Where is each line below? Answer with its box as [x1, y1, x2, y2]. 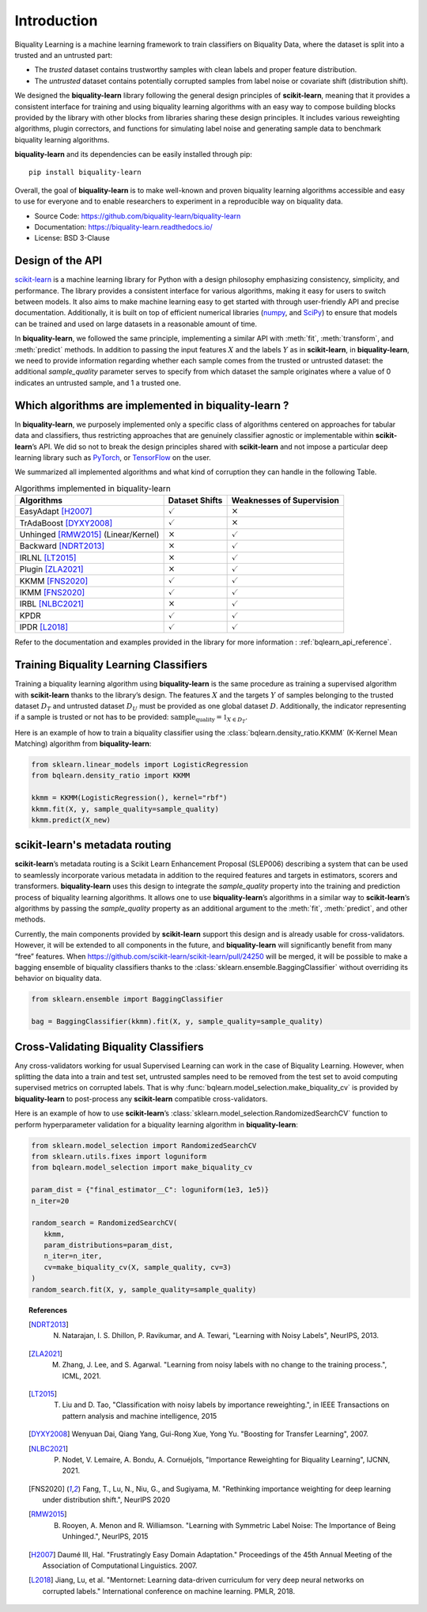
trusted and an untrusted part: [14, 50, 113, 59]
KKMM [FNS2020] [19, 575, 89, 586]
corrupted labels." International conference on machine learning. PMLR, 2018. [42, 1586, 296, 1595]
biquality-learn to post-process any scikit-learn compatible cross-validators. [14, 1093, 268, 1104]
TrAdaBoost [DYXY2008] [19, 517, 113, 528]
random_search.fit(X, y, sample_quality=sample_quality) [31, 1285, 257, 1294]
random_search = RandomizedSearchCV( [31, 1219, 178, 1227]
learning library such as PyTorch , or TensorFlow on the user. [14, 452, 211, 462]
